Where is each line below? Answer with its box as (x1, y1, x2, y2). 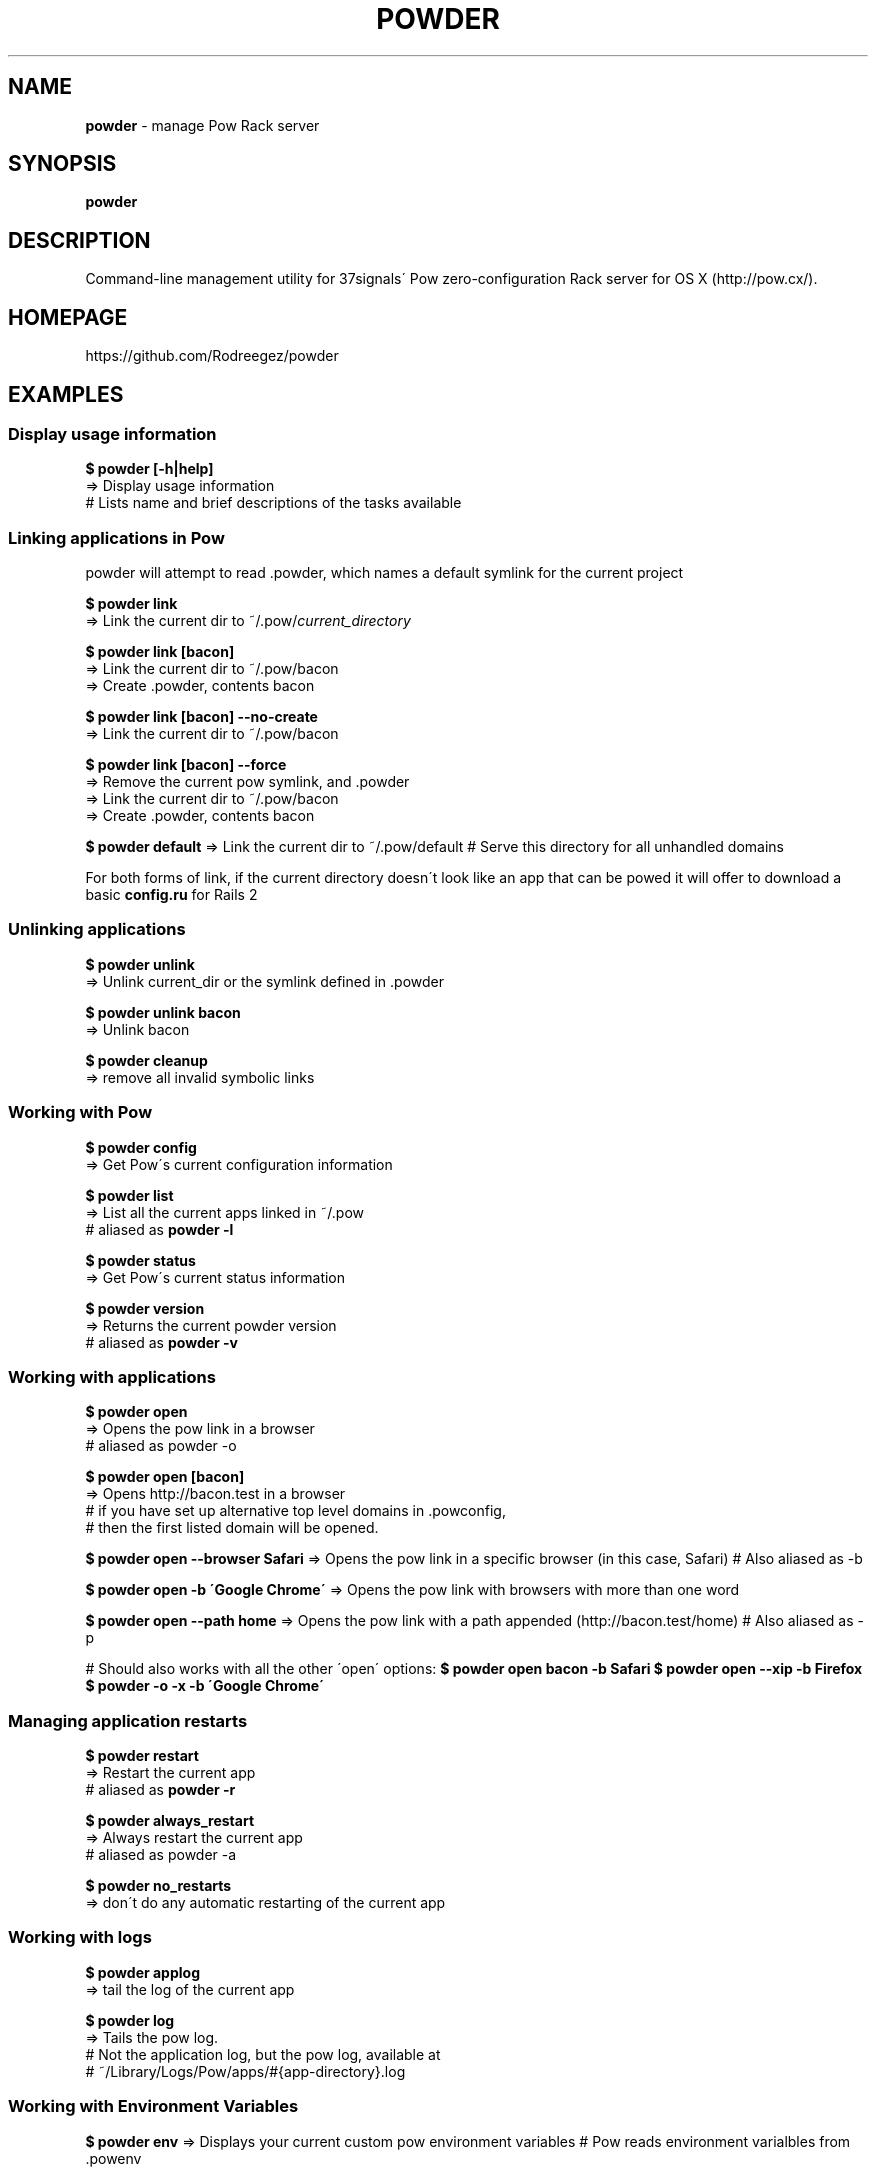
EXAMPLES (8, 381, 124, 407)
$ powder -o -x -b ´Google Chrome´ (85, 1677, 325, 1695)
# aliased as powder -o (85, 1437, 237, 1455)
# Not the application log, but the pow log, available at (85, 2045, 441, 2063)
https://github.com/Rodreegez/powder (85, 347, 339, 365)
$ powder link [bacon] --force (85, 756, 287, 774)
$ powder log (85, 2011, 175, 2029)
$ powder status (85, 1251, 196, 1269)
